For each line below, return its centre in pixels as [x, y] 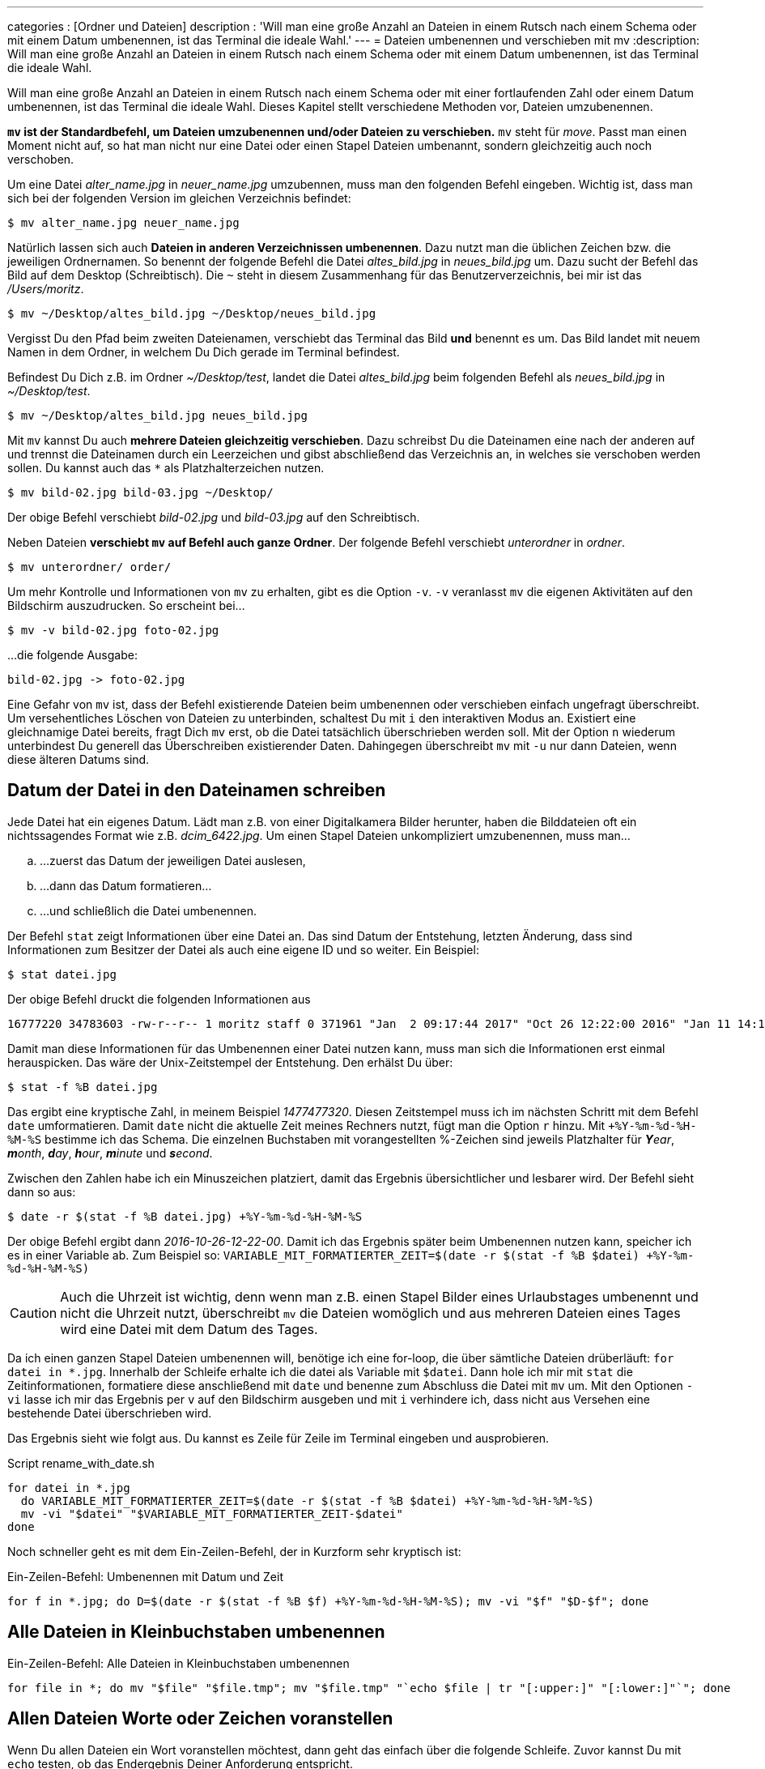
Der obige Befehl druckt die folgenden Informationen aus [159, 999]
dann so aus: [42, 1191]
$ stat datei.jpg [62, 974]
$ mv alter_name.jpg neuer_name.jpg [123, 223]
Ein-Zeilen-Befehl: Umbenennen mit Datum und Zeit [145, 1576]
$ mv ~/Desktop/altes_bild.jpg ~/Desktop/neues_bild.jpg [192, 313]
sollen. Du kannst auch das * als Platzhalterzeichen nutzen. [166, 468]
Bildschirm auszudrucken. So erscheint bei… [126, 605]
